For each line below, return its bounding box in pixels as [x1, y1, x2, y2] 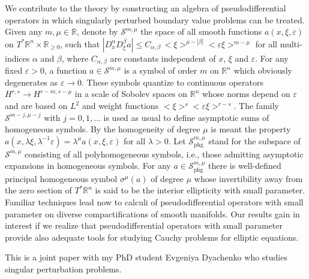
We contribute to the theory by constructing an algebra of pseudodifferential [5, 2, 286, 14]
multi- [280, 37, 302, 50]
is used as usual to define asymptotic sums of [103, 111, 269, 123]
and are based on [5, 99, 68, 112]
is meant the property [211, 123, 291, 135]
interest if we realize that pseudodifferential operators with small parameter [5, 219, 283, 232]
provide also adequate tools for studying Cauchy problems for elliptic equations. [5, 231, 299, 243]
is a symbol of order [124, 64, 197, 77]
